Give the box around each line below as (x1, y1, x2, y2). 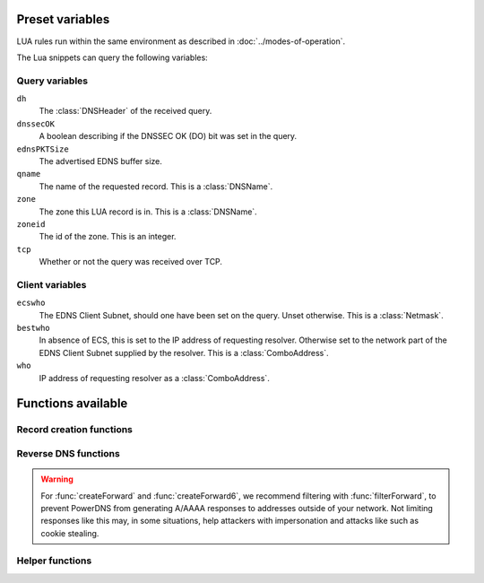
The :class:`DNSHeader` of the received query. (39, 106, 212, 117)
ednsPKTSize (16, 144, 69, 154)
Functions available (16, 396, 128, 412)
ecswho (16, 298, 46, 309)
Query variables (16, 74, 89, 87)
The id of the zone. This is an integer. (39, 231, 177, 242)
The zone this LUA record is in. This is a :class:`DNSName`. (39, 206, 257, 217)
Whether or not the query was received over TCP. (39, 257, 223, 267)
